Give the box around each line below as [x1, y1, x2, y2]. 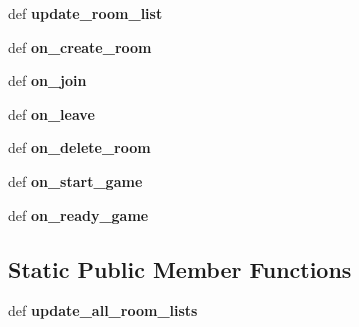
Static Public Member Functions [8, 253, 352, 284]
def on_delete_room [8, 137, 151, 158]
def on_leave [8, 103, 95, 124]
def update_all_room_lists [8, 300, 198, 321]
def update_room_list [8, 3, 163, 23]
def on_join [8, 70, 87, 91]
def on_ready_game [8, 204, 149, 225]
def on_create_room [8, 36, 152, 57]
